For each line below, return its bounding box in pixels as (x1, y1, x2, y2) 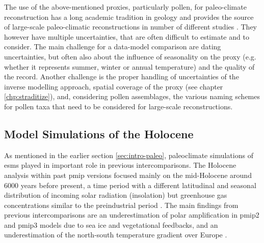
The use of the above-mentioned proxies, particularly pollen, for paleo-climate (4, 2, 247, 12)
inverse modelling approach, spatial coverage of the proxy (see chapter (4, 81, 223, 92)
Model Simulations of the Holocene (4, 126, 194, 141)
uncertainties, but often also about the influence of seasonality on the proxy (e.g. (4, 51, 256, 62)
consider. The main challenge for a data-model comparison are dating (4, 41, 221, 52)
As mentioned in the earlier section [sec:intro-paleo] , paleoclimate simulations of (4, 149, 253, 160)
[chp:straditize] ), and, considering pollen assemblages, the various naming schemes (4, 91, 260, 102)
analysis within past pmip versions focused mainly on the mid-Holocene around (4, 169, 252, 180)
